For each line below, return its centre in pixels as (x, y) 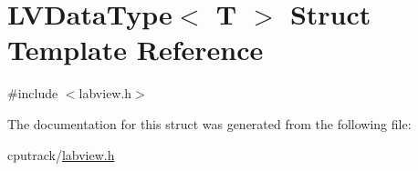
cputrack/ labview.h (61, 154)
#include (33, 93)
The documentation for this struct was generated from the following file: (209, 123)
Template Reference (136, 50)
